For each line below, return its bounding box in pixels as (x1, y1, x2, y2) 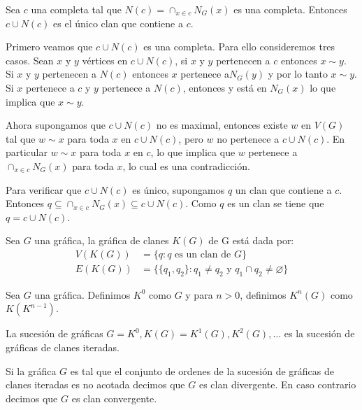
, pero (178, 131, 203, 146)
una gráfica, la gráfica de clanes (34, 233, 169, 248)
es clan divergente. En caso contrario (198, 377, 356, 392)
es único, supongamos (132, 182, 225, 197)
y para (185, 287, 213, 302)
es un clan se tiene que (227, 196, 324, 211)
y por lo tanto (268, 66, 328, 81)
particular (6, 145, 48, 160)
